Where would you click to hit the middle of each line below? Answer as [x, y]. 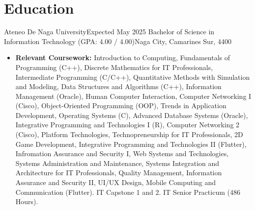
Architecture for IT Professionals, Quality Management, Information [119, 173]
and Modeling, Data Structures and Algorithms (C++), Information [118, 86]
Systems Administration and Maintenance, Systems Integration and [117, 163]
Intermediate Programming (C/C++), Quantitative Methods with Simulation [133, 77]
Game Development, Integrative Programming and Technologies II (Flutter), [131, 144]
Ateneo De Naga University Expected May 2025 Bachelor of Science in [109, 32]
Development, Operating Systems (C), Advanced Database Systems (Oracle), [132, 115]
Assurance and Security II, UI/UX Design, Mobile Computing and [116, 182]
